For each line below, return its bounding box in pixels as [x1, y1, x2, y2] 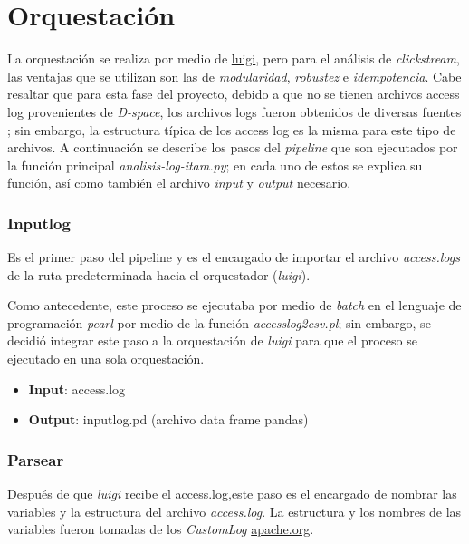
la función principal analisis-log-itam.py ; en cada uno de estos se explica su [7, 155, 423, 174]
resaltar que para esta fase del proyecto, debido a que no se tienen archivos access [7, 84, 460, 103]
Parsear [7, 448, 64, 471]
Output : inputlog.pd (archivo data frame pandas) [28, 410, 309, 429]
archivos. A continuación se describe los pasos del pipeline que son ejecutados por [7, 138, 458, 157]
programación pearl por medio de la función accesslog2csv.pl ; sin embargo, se [7, 313, 431, 332]
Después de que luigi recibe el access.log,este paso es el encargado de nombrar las [7, 484, 457, 503]
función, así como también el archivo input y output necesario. [7, 173, 351, 192]
